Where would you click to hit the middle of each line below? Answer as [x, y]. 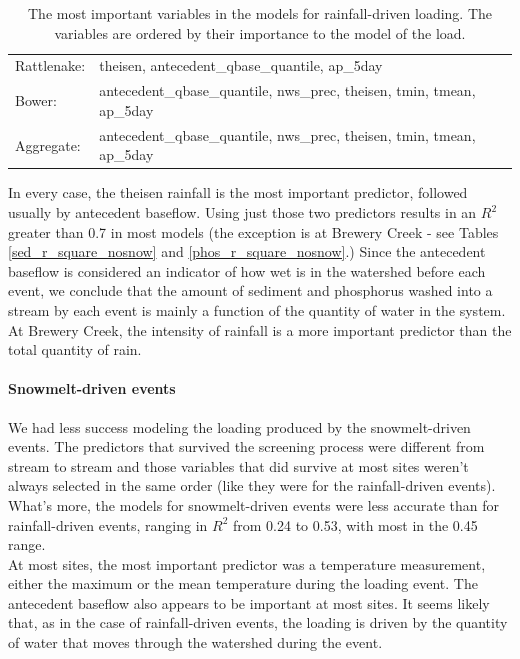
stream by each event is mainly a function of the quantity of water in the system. [257, 309]
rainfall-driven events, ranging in [108, 524]
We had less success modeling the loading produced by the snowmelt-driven [239, 426]
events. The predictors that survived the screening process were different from [246, 446]
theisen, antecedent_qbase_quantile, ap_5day [241, 65]
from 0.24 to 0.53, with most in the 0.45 [355, 524]
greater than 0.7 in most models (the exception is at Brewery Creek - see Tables [253, 231]
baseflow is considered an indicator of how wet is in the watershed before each [247, 270]
